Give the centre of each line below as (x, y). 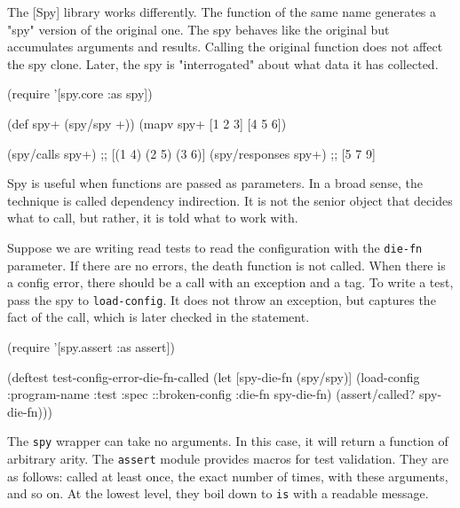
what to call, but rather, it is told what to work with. (153, 218)
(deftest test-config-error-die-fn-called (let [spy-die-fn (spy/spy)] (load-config (214, 376)
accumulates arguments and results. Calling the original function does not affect (225, 47)
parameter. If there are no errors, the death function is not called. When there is (226, 265)
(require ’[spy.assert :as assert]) (91, 347)
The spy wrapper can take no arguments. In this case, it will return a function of (228, 441)
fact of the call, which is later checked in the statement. (159, 317)
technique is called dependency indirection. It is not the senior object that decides (230, 200)
